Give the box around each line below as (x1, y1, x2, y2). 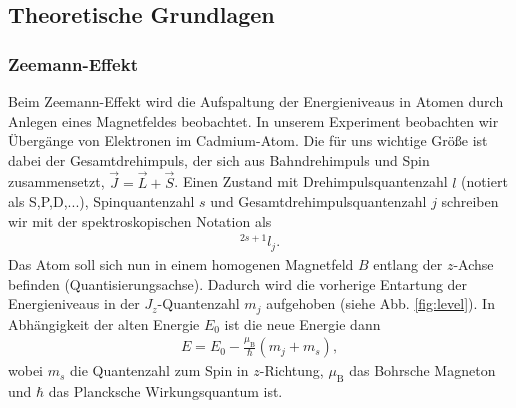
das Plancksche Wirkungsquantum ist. (48, 381, 283, 402)
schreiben (441, 191, 499, 212)
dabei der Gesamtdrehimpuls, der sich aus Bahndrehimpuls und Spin (8, 149, 430, 170)
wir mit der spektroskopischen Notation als (8, 210, 272, 231)
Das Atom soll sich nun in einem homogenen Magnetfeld (8, 253, 354, 274)
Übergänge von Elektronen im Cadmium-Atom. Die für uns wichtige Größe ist (8, 130, 488, 151)
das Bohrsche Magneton (349, 360, 496, 381)
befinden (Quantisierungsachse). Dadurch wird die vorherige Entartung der (8, 273, 468, 294)
